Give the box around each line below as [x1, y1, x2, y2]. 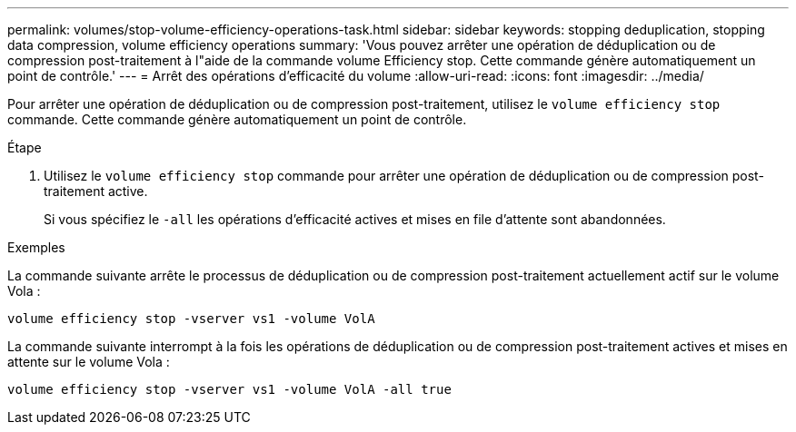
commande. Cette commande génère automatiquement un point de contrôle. [7, 112, 467, 127]
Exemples [7, 240, 65, 255]
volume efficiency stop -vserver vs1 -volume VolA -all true [7, 382, 452, 397]
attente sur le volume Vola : [7, 354, 170, 369]
